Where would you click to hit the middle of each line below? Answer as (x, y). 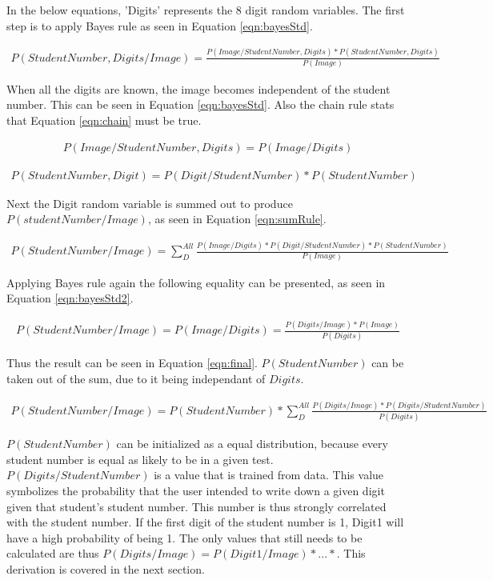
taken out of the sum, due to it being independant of (136, 378)
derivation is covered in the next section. (106, 568)
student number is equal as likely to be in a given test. (140, 459)
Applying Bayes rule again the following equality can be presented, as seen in (196, 282)
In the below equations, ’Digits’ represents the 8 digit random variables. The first (206, 10)
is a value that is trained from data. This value (269, 475)
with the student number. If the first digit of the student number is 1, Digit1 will (205, 522)
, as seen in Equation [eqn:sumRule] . (237, 219)
